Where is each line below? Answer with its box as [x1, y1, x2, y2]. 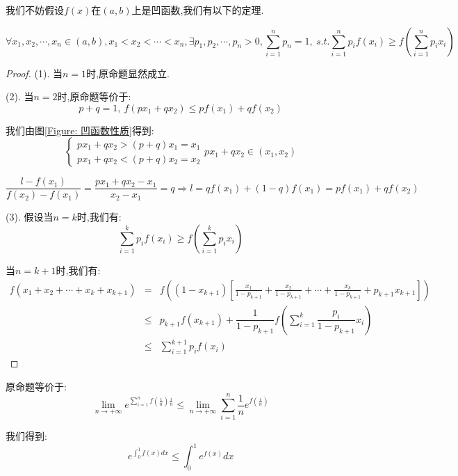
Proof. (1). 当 [6, 65, 63, 80]
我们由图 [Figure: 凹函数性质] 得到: [6, 122, 154, 137]
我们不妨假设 [6, 3, 64, 17]
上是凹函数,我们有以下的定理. [131, 3, 264, 17]
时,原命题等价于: [57, 89, 131, 104]
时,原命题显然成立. [86, 65, 170, 80]
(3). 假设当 [6, 209, 54, 224]
